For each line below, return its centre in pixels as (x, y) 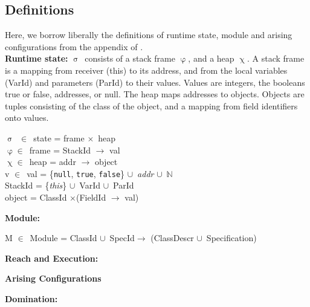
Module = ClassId (63, 238)
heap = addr (53, 162)
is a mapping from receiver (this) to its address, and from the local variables (146, 70)
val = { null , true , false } (76, 173)
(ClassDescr (172, 238)
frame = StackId (60, 150)
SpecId (122, 238)
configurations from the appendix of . (74, 46)
